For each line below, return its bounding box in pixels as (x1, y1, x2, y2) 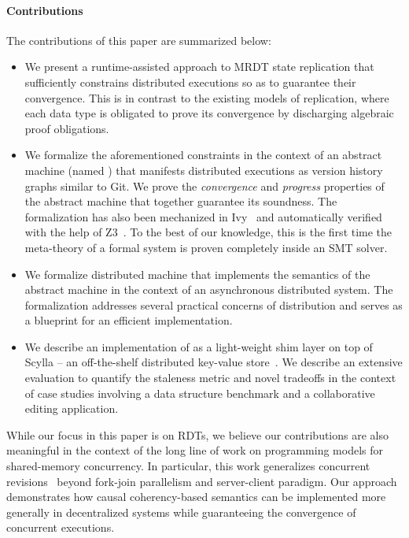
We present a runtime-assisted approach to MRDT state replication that (24, 58, 374, 75)
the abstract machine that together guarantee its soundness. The (24, 193, 337, 210)
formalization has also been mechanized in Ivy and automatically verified (24, 208, 382, 224)
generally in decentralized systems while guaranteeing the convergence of (6, 503, 356, 520)
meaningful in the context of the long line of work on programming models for (6, 442, 383, 458)
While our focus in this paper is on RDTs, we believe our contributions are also (6, 426, 389, 443)
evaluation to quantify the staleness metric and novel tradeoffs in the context (24, 369, 396, 386)
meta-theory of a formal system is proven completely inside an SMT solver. (24, 239, 388, 255)
